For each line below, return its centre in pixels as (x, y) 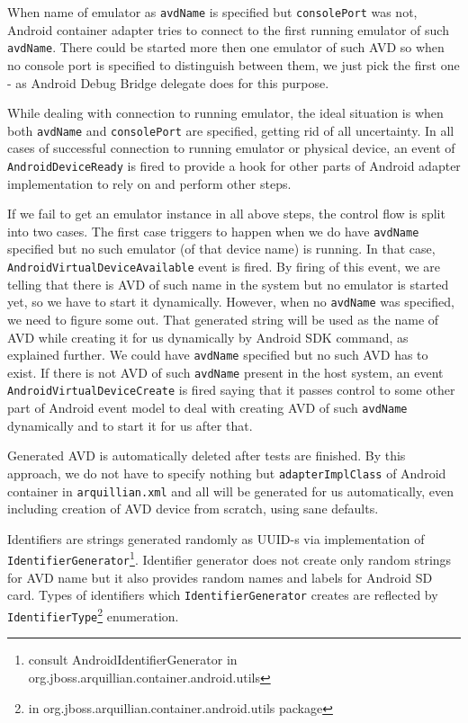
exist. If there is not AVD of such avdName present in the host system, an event (225, 372)
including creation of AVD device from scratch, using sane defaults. (193, 509)
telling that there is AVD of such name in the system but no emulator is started (228, 284)
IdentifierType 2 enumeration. (93, 615)
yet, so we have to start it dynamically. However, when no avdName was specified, (231, 302)
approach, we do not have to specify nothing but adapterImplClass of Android (227, 473)
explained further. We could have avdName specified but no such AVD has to (218, 355)
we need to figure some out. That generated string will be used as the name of (223, 319)
